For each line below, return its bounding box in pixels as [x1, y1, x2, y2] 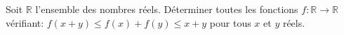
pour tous [209, 15, 251, 30]
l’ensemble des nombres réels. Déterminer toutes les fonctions [35, 2, 298, 16]
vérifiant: [6, 15, 44, 30]
